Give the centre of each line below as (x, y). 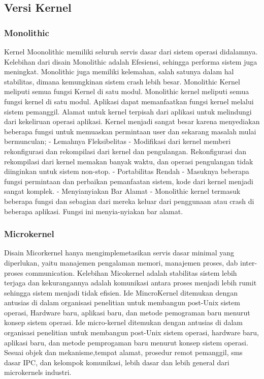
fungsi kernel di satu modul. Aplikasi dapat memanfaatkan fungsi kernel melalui (129, 101)
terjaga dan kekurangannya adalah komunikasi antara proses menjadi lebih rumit (130, 283)
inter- (249, 262)
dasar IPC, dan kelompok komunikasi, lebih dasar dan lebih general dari (117, 362)
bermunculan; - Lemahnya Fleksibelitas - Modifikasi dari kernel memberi (118, 141)
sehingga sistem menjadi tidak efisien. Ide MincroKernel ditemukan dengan (121, 292)
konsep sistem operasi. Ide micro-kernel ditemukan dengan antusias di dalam (123, 322)
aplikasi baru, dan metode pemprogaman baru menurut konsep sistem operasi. (126, 342)
